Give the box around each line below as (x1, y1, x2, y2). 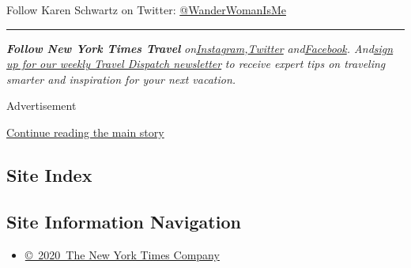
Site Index (6, 162, 92, 187)
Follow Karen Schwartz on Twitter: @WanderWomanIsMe (6, 2, 286, 17)
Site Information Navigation (6, 209, 241, 233)
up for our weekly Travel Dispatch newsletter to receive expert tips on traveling (6, 55, 386, 72)
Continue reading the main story (6, 123, 164, 140)
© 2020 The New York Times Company (25, 246, 220, 262)
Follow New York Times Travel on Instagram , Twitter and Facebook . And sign (6, 40, 394, 56)
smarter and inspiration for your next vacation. (6, 70, 236, 87)
